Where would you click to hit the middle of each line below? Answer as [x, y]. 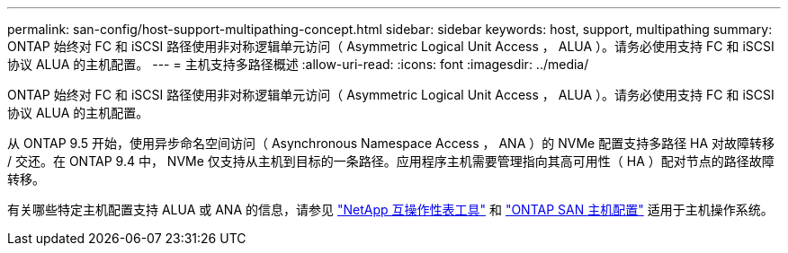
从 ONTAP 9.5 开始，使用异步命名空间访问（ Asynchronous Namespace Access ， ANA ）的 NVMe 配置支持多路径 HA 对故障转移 [391, 143]
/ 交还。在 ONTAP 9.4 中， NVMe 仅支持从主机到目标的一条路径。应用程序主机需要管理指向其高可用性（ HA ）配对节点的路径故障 [391, 161]
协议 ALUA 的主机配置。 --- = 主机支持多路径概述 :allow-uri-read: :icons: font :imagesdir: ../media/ [298, 64]
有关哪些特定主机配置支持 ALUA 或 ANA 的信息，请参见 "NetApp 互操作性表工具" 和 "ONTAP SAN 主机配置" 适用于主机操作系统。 [390, 209]
